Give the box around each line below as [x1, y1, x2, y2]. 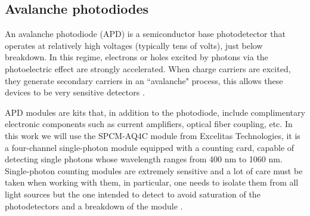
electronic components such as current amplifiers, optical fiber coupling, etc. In [5, 118, 293, 130]
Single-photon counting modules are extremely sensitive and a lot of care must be [5, 164, 303, 177]
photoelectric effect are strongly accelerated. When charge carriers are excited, [5, 62, 291, 75]
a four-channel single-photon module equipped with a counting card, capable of [5, 141, 294, 153]
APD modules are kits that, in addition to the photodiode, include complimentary [5, 106, 305, 118]
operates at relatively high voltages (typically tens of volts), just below [5, 39, 263, 51]
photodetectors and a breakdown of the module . [5, 199, 183, 212]
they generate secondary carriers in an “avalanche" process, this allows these [5, 74, 283, 87]
